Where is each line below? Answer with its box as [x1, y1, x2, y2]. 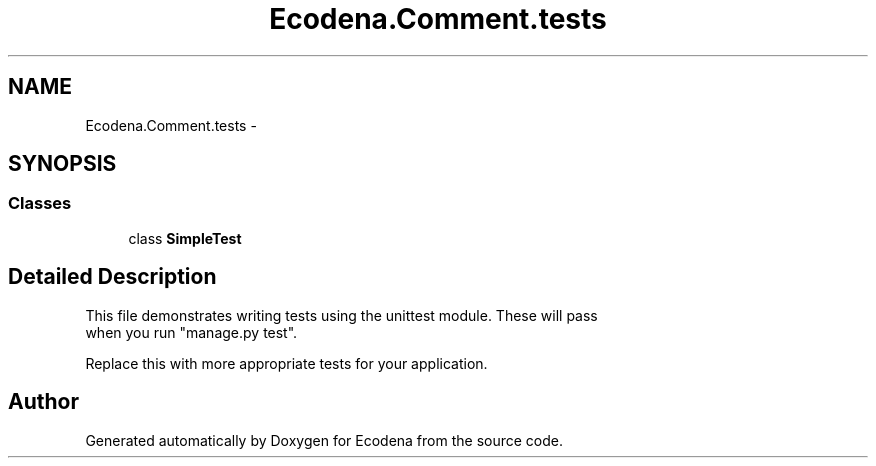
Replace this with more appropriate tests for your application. [85, 354, 488, 372]
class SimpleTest [128, 229, 242, 247]
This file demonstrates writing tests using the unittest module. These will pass [85, 306, 598, 324]
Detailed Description [8, 264, 217, 290]
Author [8, 389, 79, 415]
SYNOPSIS [8, 151, 117, 177]
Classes [8, 193, 72, 214]
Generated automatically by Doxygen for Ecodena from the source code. [85, 431, 564, 449]
